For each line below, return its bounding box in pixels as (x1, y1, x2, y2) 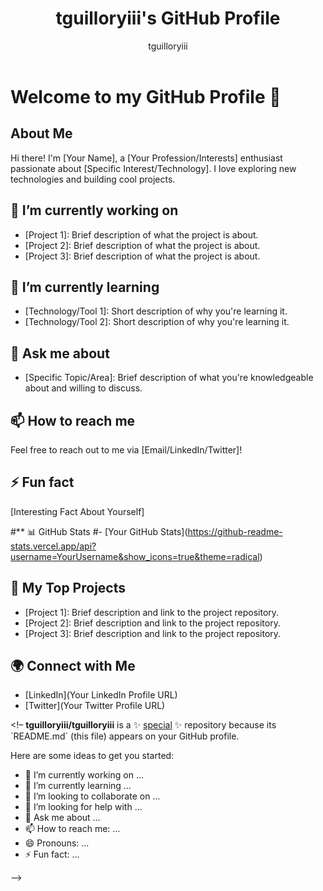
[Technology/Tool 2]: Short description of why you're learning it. (24, 316, 290, 328)
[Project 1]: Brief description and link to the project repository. (24, 606, 280, 618)
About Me (10, 125, 73, 142)
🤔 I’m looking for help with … (24, 801, 143, 813)
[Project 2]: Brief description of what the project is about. (24, 239, 261, 251)
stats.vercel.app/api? (10, 540, 97, 552)
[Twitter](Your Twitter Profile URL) (24, 700, 166, 712)
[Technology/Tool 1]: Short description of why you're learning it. (24, 305, 288, 317)
